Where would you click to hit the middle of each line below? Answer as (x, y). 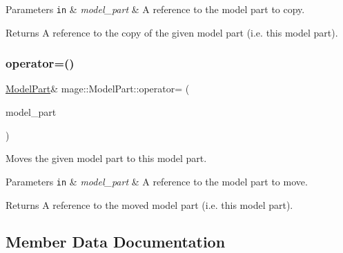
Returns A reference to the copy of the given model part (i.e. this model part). (172, 32)
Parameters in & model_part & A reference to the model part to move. (157, 181)
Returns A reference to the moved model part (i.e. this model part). (149, 204)
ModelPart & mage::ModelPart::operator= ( (98, 89)
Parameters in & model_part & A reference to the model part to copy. (155, 9)
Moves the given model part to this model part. (106, 158)
